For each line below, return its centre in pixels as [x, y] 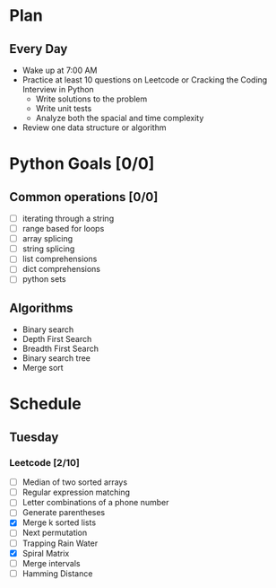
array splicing [47, 239]
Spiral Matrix [46, 553]
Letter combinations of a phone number [95, 503]
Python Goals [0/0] [82, 164]
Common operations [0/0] [84, 197]
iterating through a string [68, 218]
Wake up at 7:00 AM [60, 70]
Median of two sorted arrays [75, 482]
